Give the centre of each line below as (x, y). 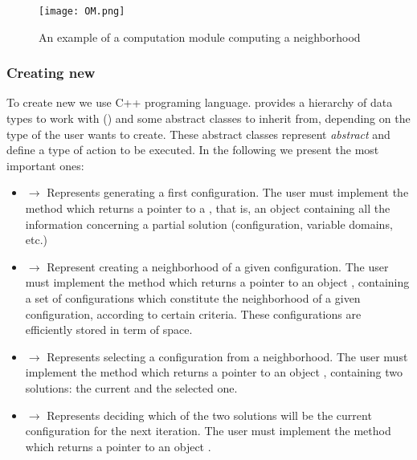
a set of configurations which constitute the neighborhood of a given (193, 298)
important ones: (45, 165)
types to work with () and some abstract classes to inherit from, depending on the (208, 118)
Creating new (51, 73)
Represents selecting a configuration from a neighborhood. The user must (227, 356)
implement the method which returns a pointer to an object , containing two (214, 372)
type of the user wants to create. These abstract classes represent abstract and (198, 134)
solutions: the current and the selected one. (131, 387)
